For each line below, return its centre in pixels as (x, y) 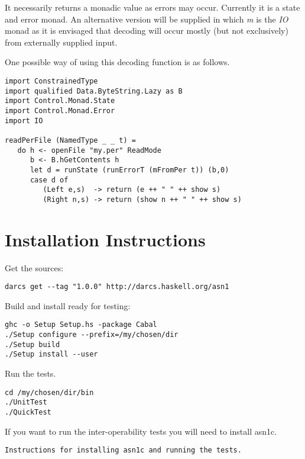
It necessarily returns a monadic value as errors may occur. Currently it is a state (152, 7)
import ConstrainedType (51, 81)
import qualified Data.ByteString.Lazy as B (94, 91)
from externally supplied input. (61, 42)
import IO (24, 121)
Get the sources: (34, 267)
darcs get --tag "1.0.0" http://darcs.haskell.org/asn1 (117, 287)
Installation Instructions (105, 239)
